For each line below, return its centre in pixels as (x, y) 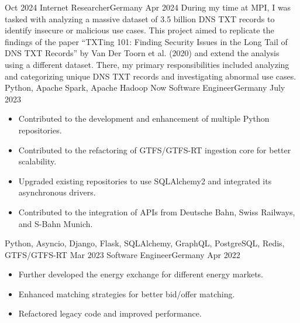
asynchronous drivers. (57, 192)
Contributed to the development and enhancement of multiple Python (144, 118)
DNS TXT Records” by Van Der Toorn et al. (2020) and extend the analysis (142, 53)
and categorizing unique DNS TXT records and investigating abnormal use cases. (151, 76)
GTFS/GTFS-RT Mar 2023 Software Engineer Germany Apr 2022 (123, 254)
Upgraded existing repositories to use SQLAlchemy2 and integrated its (145, 181)
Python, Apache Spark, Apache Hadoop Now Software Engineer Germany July (145, 87)
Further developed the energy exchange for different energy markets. (141, 274)
